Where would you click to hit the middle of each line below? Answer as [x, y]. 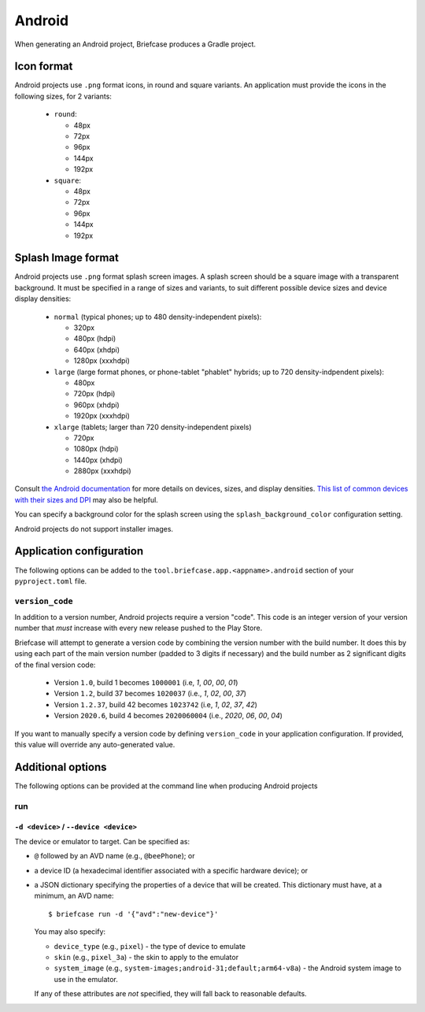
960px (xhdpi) [96, 405]
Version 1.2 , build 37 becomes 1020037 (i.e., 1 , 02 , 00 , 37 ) [150, 694]
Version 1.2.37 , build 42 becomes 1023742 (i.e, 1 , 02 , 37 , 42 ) [155, 704]
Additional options [61, 767]
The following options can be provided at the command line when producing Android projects [166, 786]
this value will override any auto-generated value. [95, 744]
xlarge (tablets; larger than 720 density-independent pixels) [153, 427]
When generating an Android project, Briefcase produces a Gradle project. [135, 44]
